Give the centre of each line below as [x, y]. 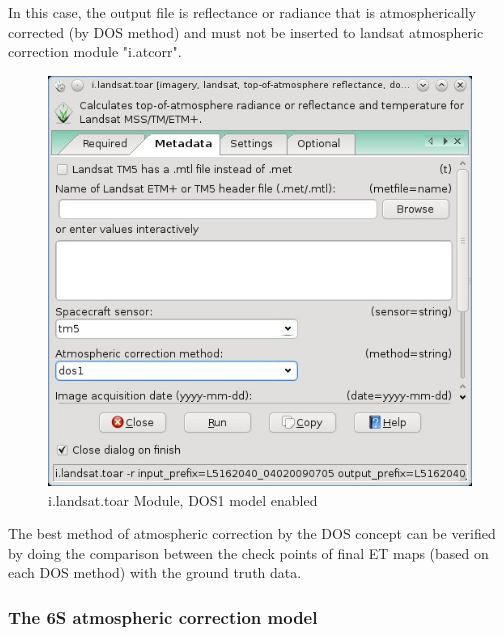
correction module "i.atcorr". [95, 51]
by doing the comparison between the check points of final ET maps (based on [248, 552]
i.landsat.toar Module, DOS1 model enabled [183, 499]
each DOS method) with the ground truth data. [155, 572]
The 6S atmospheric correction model [163, 616]
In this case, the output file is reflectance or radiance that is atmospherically [242, 12]
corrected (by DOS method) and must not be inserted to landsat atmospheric [246, 31]
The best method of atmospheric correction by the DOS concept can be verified [252, 533]
